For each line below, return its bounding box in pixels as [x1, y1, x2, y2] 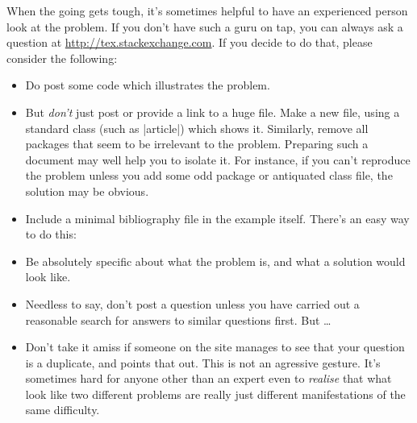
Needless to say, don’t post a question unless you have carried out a [25, 295, 360, 312]
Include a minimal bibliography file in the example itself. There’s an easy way [25, 209, 410, 226]
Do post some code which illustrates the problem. [25, 77, 270, 93]
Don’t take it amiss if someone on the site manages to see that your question [25, 338, 405, 355]
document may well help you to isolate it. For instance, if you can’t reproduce [25, 151, 411, 168]
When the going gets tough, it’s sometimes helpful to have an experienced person [6, 2, 408, 19]
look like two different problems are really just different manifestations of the [25, 385, 406, 402]
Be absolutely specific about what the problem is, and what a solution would [25, 252, 406, 269]
